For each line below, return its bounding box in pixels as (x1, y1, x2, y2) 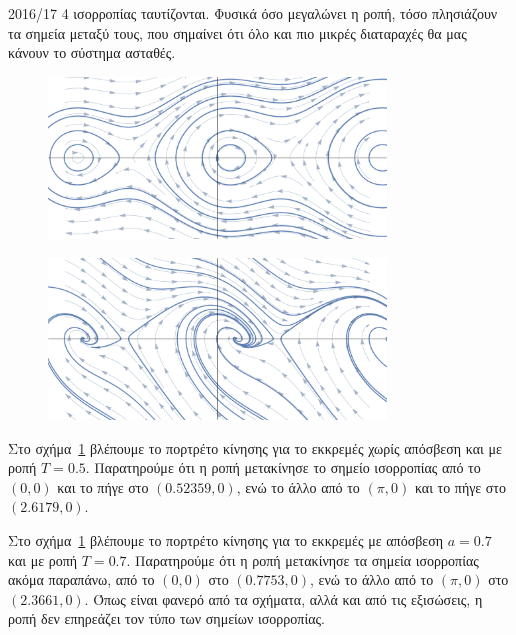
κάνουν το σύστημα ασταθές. (8, 42, 176, 63)
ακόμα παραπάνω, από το (8, 569, 155, 590)
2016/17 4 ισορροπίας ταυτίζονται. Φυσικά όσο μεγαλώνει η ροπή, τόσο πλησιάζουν (8, 3, 498, 23)
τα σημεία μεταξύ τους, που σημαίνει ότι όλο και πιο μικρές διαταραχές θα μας (8, 22, 467, 43)
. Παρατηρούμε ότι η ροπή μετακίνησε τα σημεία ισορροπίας (126, 549, 479, 570)
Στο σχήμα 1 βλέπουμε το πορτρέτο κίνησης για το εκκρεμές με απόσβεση (8, 529, 444, 550)
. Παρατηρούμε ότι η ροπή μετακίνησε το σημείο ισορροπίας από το (85, 457, 481, 478)
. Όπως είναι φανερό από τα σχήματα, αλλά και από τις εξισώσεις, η (84, 588, 483, 609)
